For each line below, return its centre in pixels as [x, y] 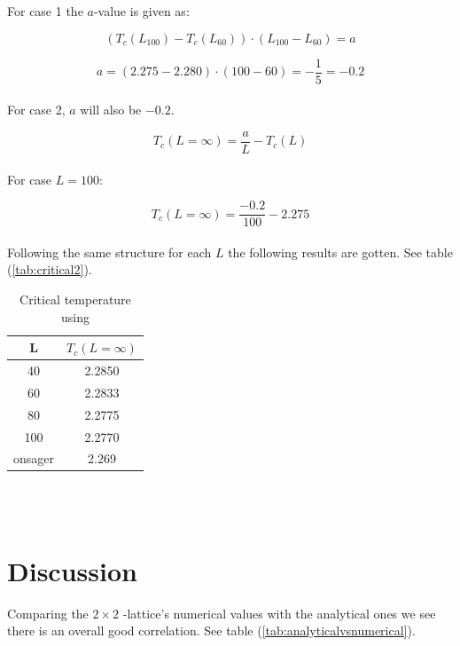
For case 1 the [45, 11]
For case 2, [36, 110]
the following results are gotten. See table [340, 252]
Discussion [72, 570]
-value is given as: [141, 11]
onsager [34, 458]
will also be [111, 110]
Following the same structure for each [109, 252]
